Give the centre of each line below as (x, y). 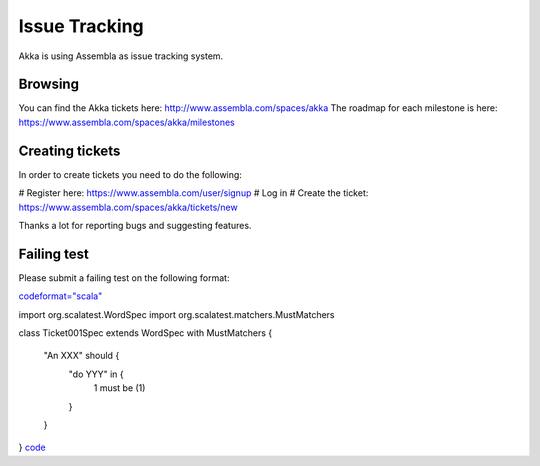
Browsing (49, 84)
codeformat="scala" (60, 296)
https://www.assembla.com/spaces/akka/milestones (126, 122)
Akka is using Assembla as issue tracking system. (121, 56)
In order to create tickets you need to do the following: (130, 174)
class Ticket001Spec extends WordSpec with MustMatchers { (145, 333)
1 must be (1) (119, 388)
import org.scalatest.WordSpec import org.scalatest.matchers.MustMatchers (176, 314)
